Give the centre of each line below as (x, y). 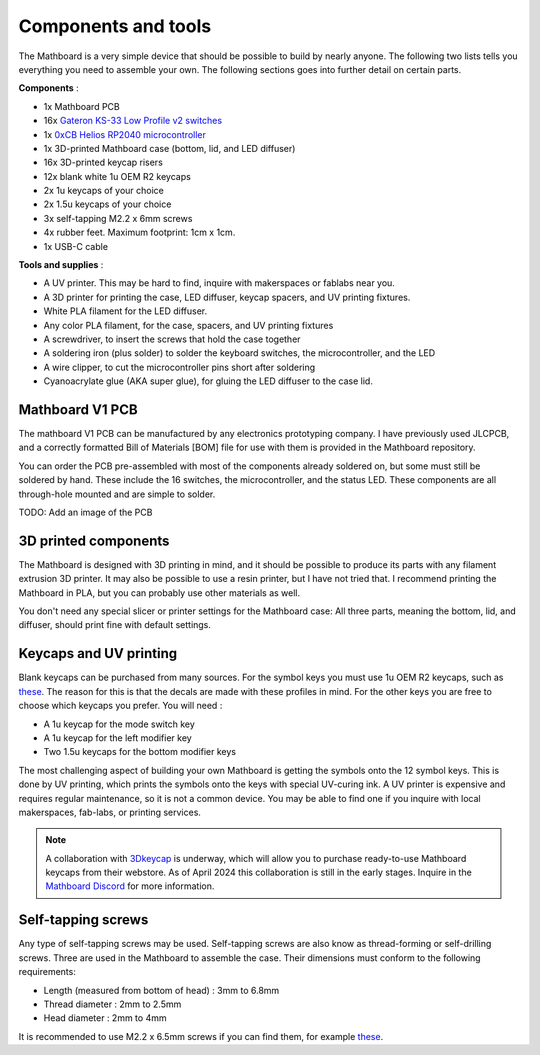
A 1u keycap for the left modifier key (117, 737)
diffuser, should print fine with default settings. (115, 625)
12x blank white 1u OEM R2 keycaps (117, 176)
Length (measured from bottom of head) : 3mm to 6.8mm (161, 990)
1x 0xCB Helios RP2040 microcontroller (125, 134)
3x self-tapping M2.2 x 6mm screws (118, 218)
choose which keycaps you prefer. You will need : (120, 706)
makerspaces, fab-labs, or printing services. (110, 812)
